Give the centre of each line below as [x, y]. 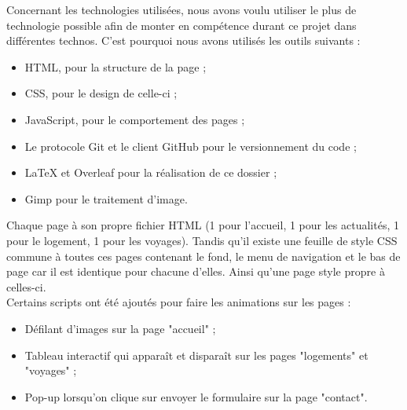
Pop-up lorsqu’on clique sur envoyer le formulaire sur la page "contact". [196, 396]
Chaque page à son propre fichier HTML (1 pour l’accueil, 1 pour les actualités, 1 [203, 225]
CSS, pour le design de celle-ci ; [101, 93]
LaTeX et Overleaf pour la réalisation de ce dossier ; [151, 172]
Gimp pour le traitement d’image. [106, 198]
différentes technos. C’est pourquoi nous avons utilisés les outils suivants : [183, 40]
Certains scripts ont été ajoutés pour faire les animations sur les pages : [179, 302]
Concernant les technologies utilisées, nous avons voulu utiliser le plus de [181, 9]
